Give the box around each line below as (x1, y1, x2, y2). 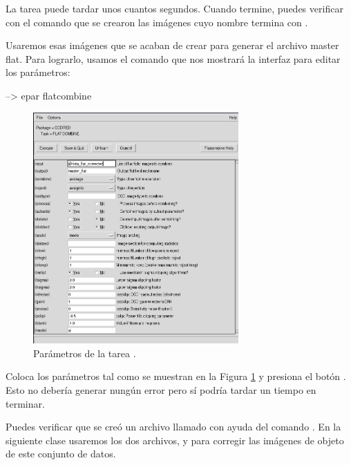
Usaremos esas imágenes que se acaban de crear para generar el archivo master (6, 38, 339, 53)
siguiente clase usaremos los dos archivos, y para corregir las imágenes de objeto (6, 433, 344, 447)
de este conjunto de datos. (6, 446, 116, 461)
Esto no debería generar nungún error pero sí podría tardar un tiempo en (6, 382, 316, 397)
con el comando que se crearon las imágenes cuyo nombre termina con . (6, 15, 308, 29)
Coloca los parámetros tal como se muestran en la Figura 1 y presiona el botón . (6, 369, 346, 383)
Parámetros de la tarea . (33, 345, 136, 360)
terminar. (6, 396, 45, 410)
